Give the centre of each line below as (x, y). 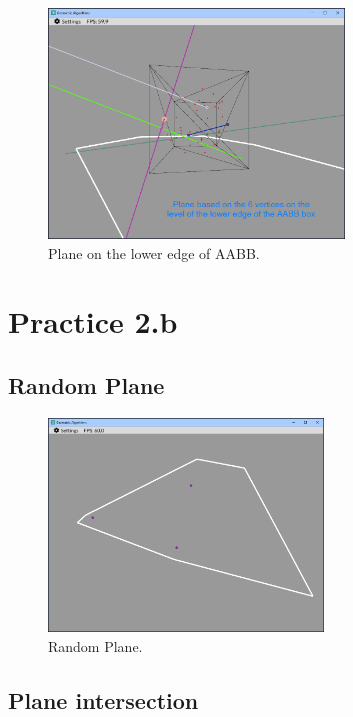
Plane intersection (103, 699)
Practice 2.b (93, 321)
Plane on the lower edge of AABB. (154, 252)
